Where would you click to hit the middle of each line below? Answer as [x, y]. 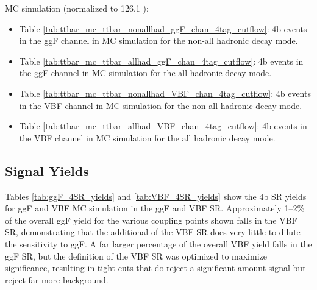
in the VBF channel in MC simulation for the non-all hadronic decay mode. [161, 105]
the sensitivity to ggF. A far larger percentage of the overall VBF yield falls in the [158, 243]
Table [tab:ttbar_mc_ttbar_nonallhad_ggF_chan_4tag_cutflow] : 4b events [163, 28]
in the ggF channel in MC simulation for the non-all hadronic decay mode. [158, 41]
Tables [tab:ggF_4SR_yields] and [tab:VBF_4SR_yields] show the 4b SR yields [156, 196]
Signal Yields [47, 170]
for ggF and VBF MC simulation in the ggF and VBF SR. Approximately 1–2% [155, 208]
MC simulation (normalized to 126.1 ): [77, 8]
